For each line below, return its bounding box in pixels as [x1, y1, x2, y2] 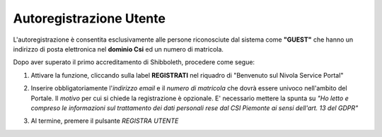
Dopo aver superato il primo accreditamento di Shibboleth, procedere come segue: [13, 58, 255, 66]
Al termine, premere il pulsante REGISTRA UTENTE [30, 117, 179, 125]
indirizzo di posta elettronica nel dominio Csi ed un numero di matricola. [13, 44, 224, 53]
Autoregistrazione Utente [13, 11, 166, 26]
